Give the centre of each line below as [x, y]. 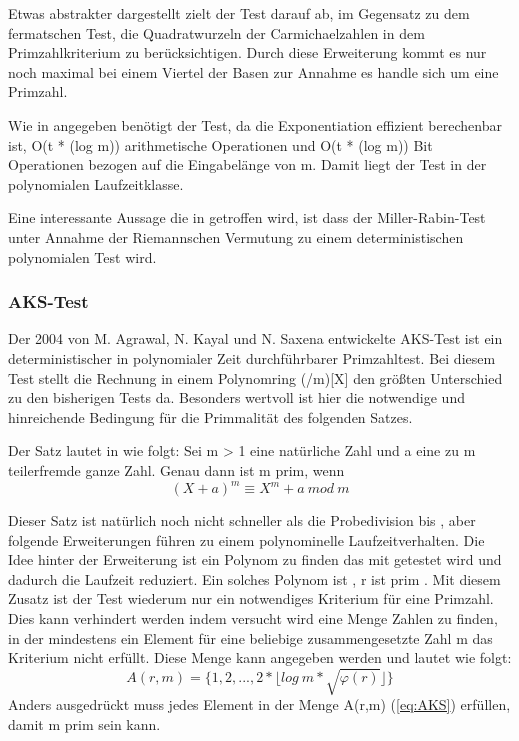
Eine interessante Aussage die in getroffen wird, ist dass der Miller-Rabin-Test [247, 217]
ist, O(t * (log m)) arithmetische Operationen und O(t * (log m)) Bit [220, 144]
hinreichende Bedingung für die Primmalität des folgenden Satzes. [210, 416]
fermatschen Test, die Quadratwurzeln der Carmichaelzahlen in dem [216, 32]
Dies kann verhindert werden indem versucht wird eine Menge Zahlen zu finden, [253, 617]
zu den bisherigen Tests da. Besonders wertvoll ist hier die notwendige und [236, 397]
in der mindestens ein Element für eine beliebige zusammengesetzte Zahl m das [250, 637]
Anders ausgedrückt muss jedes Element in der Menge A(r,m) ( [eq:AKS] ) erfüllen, [259, 704]
